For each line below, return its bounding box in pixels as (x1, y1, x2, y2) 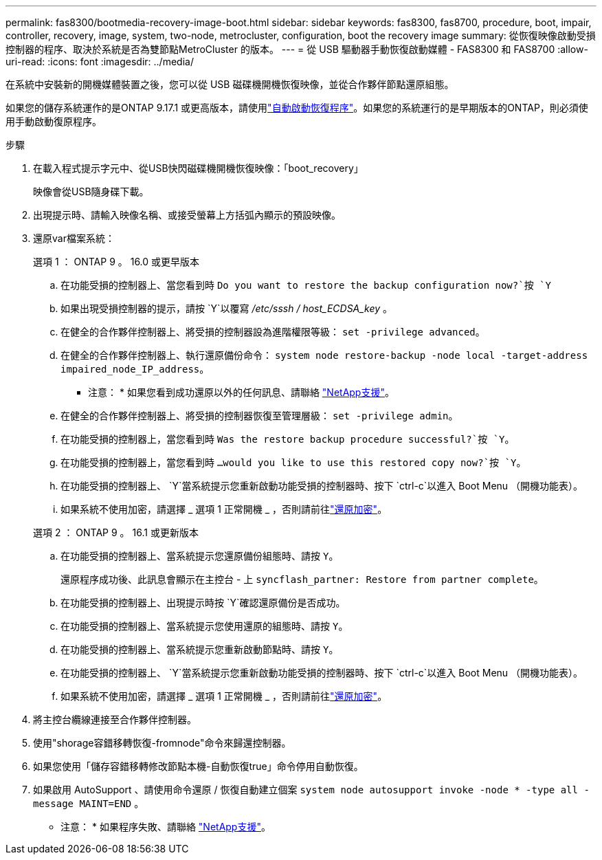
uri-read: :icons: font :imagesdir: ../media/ (5, 56, 194, 67)
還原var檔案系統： (33, 232, 115, 244)
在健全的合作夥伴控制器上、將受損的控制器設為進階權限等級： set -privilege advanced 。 (60, 326, 485, 338)
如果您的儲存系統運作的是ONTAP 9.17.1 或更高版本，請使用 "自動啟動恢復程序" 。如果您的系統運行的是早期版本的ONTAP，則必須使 (5, 102, 588, 113)
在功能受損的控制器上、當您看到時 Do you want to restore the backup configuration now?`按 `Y (60, 279, 551, 291)
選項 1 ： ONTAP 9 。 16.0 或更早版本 (33, 256, 200, 267)
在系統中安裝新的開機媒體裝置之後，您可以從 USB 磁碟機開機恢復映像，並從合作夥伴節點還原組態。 (5, 78, 454, 90)
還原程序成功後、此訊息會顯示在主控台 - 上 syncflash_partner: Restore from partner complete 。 (60, 573, 544, 585)
